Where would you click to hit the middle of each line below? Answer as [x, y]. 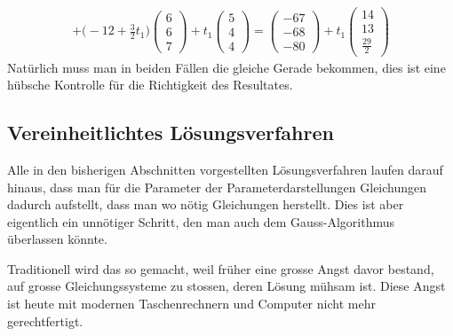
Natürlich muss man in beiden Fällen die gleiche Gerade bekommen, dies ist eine [226, 67]
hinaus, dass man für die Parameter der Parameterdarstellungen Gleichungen [217, 187]
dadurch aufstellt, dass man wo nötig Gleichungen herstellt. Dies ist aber [206, 204]
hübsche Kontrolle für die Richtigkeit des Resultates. [150, 85]
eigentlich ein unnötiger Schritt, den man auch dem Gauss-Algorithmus [201, 221]
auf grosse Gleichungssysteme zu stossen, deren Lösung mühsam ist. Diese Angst [226, 286]
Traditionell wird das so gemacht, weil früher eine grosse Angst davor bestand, [221, 268]
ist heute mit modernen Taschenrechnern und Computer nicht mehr [191, 304]
